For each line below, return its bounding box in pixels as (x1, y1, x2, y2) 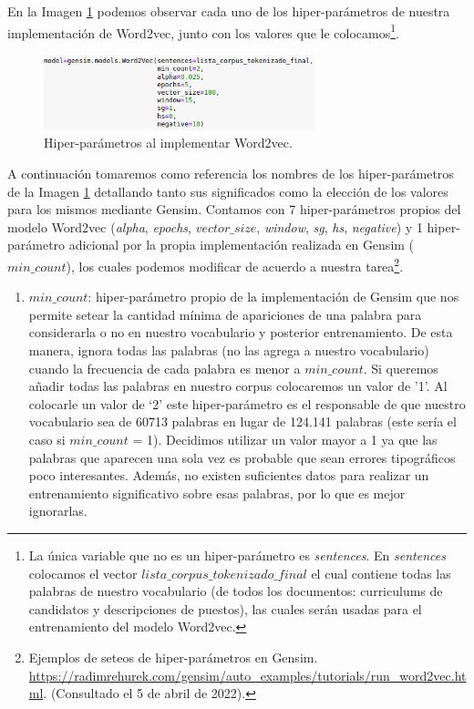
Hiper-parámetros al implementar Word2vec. (44, 133, 293, 152)
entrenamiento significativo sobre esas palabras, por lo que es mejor (28, 483, 406, 502)
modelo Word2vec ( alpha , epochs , (7, 217, 191, 236)
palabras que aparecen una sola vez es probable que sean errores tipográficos (28, 447, 456, 467)
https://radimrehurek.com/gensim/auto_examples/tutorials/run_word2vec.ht (28, 665, 467, 684)
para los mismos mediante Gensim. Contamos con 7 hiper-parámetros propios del (7, 200, 461, 219)
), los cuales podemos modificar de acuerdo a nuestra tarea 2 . (66, 254, 404, 275)
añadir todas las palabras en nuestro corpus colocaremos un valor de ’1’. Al (28, 376, 448, 396)
